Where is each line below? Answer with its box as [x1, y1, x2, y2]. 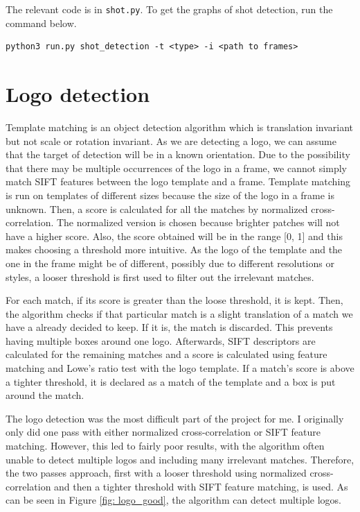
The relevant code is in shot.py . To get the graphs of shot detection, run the [6, 2, 333, 16]
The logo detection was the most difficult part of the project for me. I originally [6, 411, 344, 425]
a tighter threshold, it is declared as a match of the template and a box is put [6, 374, 336, 389]
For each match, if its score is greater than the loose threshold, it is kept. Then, [6, 293, 343, 307]
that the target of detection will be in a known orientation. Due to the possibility [6, 147, 350, 162]
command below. [6, 15, 77, 30]
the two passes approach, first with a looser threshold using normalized [6, 466, 307, 480]
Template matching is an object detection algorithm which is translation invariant [6, 119, 354, 134]
